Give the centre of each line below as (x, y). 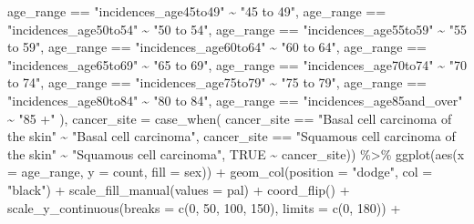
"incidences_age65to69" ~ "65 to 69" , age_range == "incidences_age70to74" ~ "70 (237, 64)
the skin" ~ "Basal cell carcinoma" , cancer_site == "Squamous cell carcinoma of (232, 136)
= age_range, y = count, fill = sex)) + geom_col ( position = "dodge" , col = (220, 172)
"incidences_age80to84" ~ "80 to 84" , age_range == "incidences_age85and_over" (235, 100)
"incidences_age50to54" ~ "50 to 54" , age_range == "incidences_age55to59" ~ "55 (237, 29)
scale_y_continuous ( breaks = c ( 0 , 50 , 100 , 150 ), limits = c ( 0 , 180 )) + (204, 207)
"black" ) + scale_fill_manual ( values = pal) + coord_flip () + (179, 189)
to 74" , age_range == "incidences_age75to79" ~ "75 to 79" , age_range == (217, 82)
